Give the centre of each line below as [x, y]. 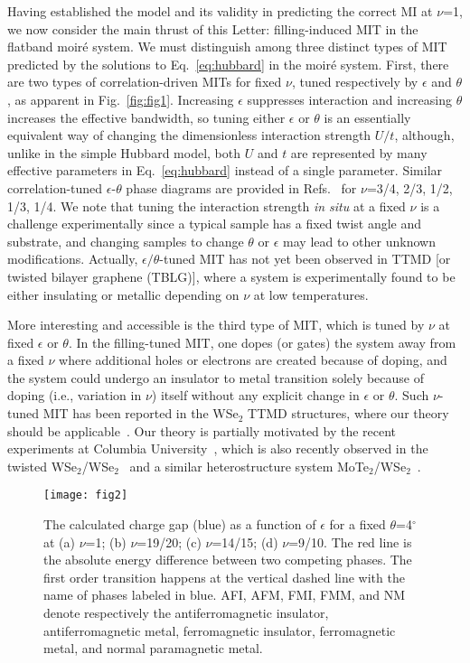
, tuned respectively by [355, 82]
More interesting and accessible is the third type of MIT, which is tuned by [216, 325]
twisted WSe [42, 466]
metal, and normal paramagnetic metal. [153, 648]
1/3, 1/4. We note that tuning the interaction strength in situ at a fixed [207, 205]
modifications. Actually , [73, 259]
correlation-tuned [55, 187]
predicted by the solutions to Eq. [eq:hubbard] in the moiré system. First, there [228, 64]
